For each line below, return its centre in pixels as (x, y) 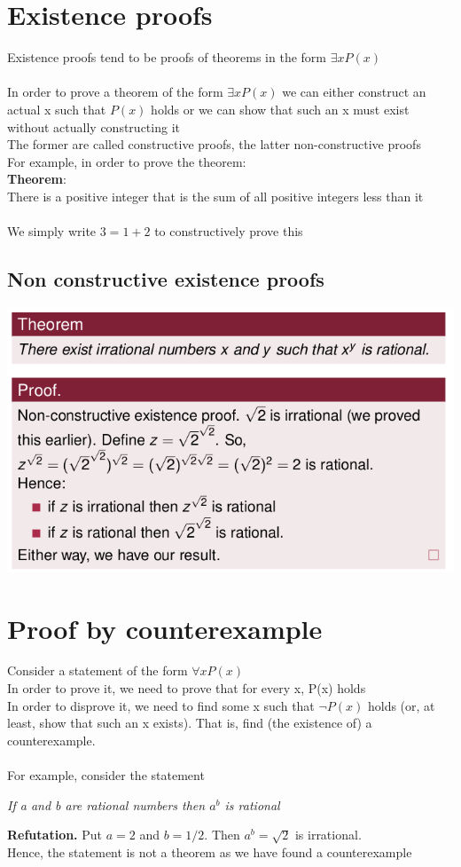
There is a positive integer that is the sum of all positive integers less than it (215, 196)
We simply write (52, 231)
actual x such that (57, 109)
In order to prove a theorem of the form (115, 92)
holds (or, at (401, 705)
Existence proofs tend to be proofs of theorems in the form (167, 57)
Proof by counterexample (165, 628)
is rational (252, 804)
